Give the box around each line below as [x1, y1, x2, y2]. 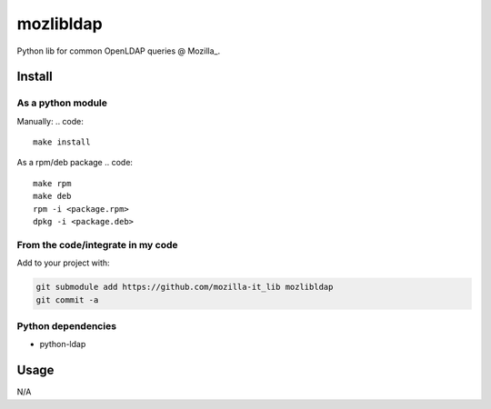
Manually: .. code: [16, 115, 84, 126]
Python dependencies [16, 319, 117, 332]
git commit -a [35, 294, 99, 304]
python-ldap [39, 339, 86, 350]
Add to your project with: [16, 257, 110, 268]
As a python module [16, 96, 108, 109]
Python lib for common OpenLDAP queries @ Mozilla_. [16, 45, 221, 56]
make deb [33, 191, 72, 202]
